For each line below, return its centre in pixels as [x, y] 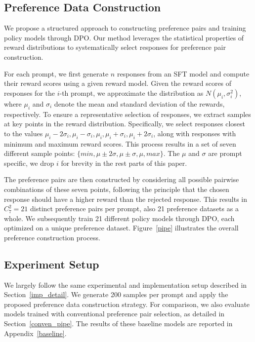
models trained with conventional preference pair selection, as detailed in [114, 314]
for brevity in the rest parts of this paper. [124, 163]
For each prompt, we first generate [56, 73]
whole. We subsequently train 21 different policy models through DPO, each [119, 218]
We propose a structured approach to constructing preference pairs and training [125, 28]
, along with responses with [195, 133]
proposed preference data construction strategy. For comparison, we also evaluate [127, 304]
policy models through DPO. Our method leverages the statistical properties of [124, 37]
